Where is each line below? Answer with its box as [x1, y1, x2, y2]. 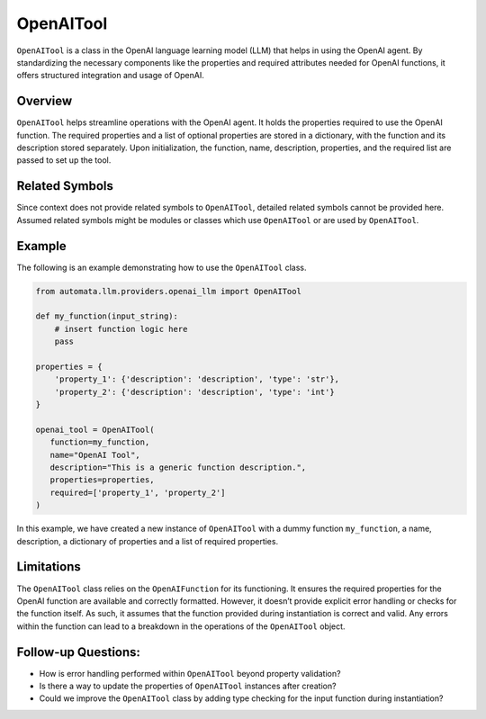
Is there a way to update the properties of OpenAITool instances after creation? [39, 680, 337, 691]
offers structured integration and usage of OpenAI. [16, 70, 204, 81]
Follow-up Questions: [16, 644, 141, 660]
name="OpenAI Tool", [49, 450, 141, 460]
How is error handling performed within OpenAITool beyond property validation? [39, 668, 341, 679]
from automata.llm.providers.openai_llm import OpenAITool [35, 286, 301, 296]
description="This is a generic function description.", [49, 463, 307, 472]
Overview [16, 94, 73, 109]
